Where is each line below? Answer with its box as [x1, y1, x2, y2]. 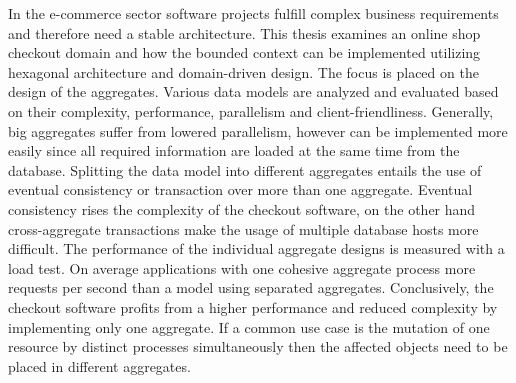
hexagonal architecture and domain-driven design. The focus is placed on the [8, 61, 479, 82]
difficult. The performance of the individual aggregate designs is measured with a [8, 238, 505, 259]
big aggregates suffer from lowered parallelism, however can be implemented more [8, 120, 508, 141]
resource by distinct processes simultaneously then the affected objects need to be [8, 336, 508, 357]
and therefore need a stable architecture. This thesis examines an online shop [8, 22, 481, 43]
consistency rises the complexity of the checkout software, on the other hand [8, 198, 476, 219]
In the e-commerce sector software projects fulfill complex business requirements [8, 3, 499, 23]
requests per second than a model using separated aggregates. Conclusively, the [8, 277, 494, 298]
